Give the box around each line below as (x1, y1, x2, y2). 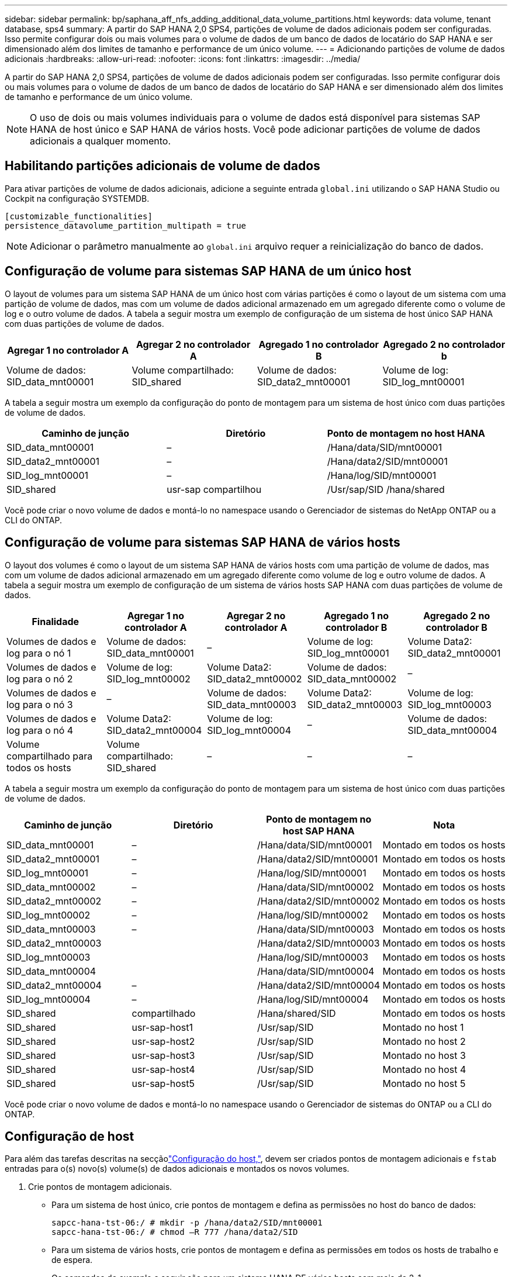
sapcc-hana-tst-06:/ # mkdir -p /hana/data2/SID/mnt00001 (51, 1218, 323, 1228)
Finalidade (32, 615, 79, 627)
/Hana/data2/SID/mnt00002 (257, 895, 380, 907)
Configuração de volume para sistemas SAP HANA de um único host (5, 264, 411, 279)
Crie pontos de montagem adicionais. (28, 1182, 172, 1192)
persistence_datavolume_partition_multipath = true (5, 220, 247, 230)
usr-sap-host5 (132, 1077, 195, 1089)
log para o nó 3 (6, 698, 73, 710)
